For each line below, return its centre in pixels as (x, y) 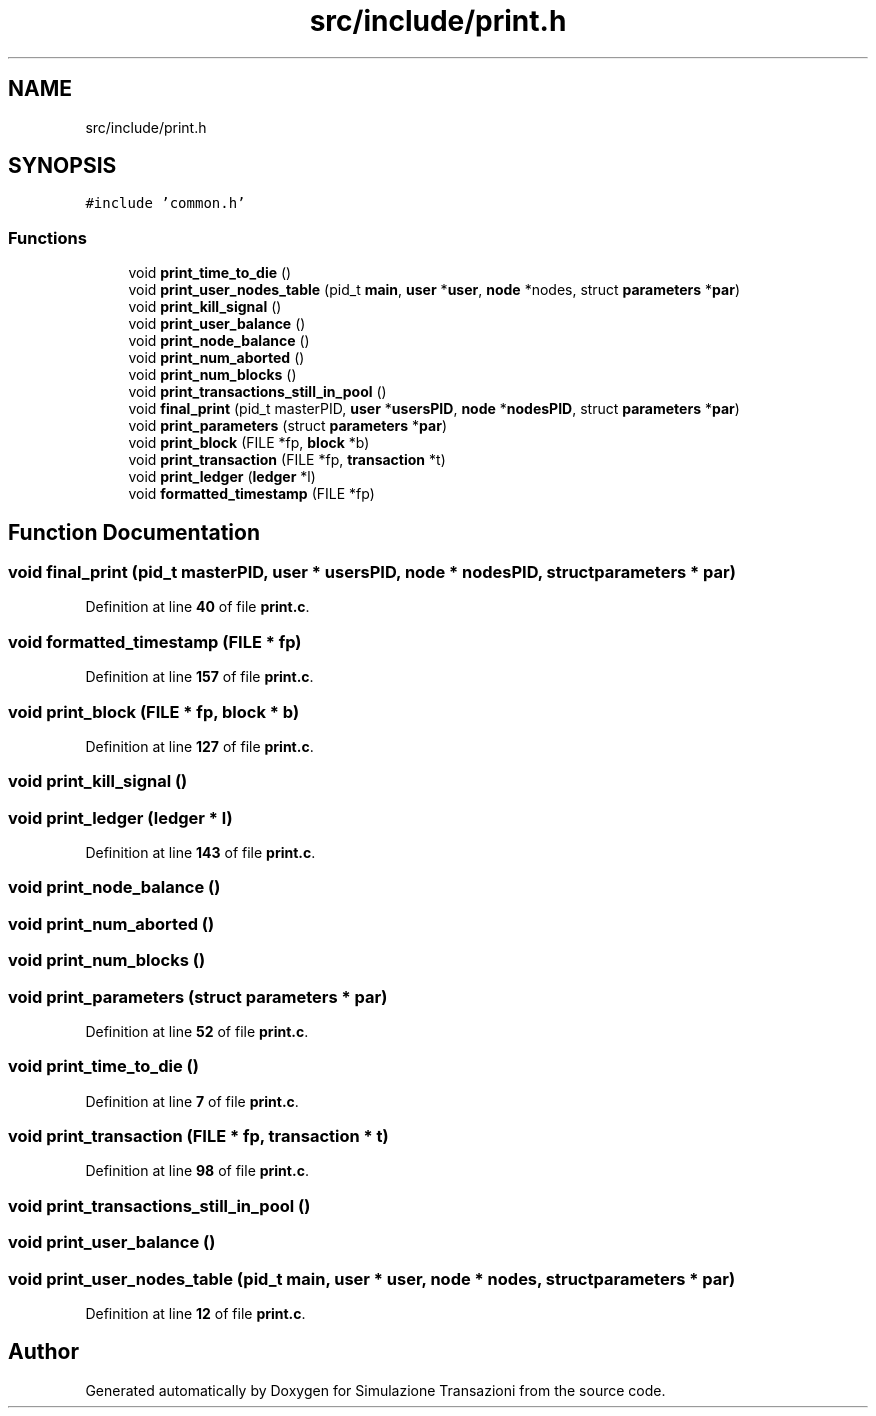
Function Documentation (134, 532)
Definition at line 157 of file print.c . (199, 677)
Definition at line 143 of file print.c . (200, 853)
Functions (47, 237)
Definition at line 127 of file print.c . (199, 746)
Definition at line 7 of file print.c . (192, 1101)
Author (43, 1352)
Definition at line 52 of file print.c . (197, 1031)
